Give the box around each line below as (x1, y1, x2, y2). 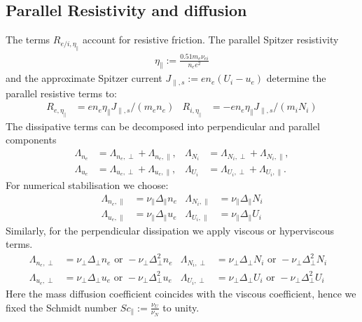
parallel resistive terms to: (6, 85, 117, 100)
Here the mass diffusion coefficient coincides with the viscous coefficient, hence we (6, 286, 356, 301)
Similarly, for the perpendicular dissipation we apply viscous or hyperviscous (6, 223, 334, 237)
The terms (6, 32, 50, 47)
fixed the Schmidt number (6, 300, 118, 314)
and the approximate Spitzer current (6, 71, 162, 85)
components (6, 132, 57, 147)
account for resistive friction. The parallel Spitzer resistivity (83, 32, 339, 47)
